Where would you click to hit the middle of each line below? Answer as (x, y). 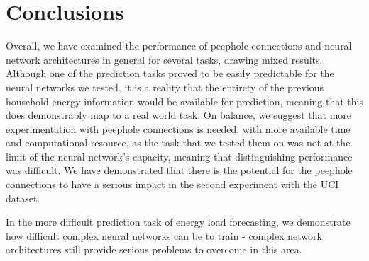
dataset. (23, 198)
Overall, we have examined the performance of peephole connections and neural (179, 46)
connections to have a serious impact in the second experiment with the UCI (172, 184)
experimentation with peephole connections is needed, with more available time (178, 128)
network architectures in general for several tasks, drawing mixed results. (164, 59)
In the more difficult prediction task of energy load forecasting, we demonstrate (178, 222)
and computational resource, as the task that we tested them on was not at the (178, 143)
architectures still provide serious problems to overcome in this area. (154, 249)
